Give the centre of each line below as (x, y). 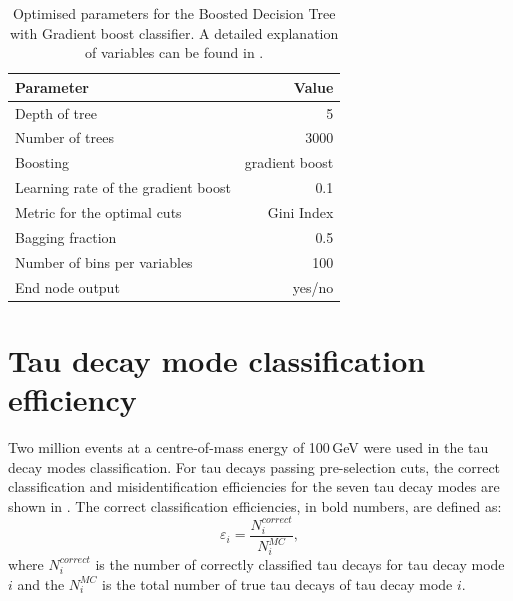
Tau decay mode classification (217, 359)
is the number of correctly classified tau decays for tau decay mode (300, 563)
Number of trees (64, 137)
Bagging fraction (66, 236)
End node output (67, 286)
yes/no (313, 286)
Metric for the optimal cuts (98, 212)
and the (41, 583)
